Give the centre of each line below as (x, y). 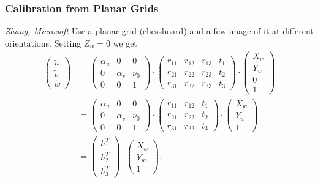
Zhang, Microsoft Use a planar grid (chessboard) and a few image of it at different (159, 31)
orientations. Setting (43, 43)
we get (125, 43)
